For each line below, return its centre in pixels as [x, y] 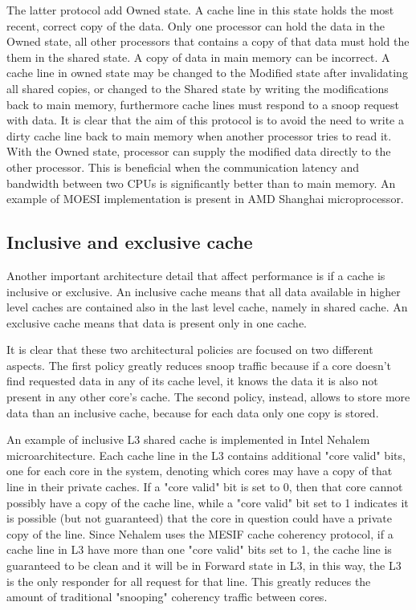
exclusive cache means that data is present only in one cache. [157, 322]
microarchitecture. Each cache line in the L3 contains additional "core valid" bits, [206, 455]
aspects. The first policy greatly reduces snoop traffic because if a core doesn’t [199, 365]
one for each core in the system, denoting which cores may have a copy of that [200, 471]
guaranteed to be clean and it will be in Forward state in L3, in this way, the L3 [204, 565]
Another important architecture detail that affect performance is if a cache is [196, 275]
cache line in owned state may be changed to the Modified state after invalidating [207, 73]
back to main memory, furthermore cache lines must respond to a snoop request [203, 104]
